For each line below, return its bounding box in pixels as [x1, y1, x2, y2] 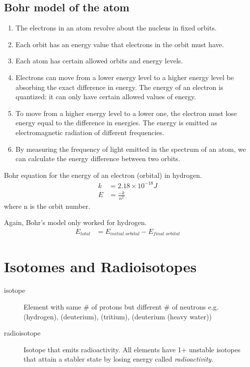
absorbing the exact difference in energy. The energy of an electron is [15, 82, 223, 92]
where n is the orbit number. [4, 200, 90, 211]
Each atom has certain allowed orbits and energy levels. [15, 56, 183, 66]
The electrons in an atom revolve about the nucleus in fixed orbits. [15, 23, 217, 33]
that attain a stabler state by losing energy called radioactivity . [24, 354, 214, 364]
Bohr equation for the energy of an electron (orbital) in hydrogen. [4, 169, 202, 180]
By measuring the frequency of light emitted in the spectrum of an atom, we [15, 143, 246, 154]
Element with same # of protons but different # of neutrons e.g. [24, 301, 219, 311]
